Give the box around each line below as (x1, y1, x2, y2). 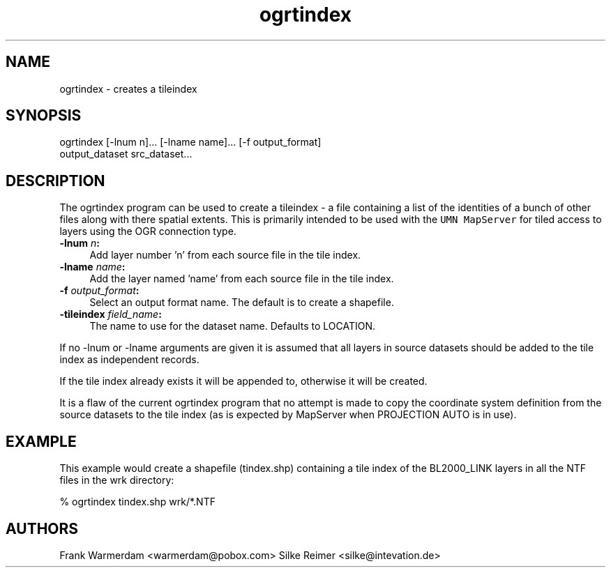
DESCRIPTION (6, 171, 105, 190)
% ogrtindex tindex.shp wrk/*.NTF (59, 496, 216, 508)
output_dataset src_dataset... (59, 148, 193, 160)
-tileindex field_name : (59, 308, 162, 321)
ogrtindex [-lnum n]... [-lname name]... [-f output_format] (59, 136, 322, 148)
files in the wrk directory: (59, 474, 174, 487)
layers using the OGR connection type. (59, 225, 236, 238)
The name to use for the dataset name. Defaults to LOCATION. (89, 320, 375, 333)
